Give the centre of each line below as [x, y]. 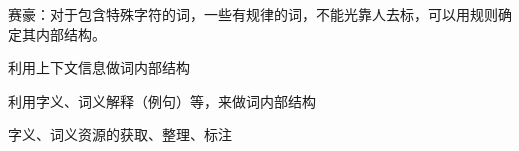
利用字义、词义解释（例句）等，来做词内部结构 [162, 100]
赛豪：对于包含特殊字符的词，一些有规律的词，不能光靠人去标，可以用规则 [253, 14]
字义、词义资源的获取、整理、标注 [120, 134]
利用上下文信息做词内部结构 [99, 67]
